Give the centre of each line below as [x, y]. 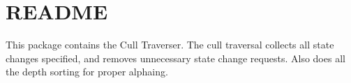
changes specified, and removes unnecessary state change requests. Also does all [175, 58]
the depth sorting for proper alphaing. [87, 72]
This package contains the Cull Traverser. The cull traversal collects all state [170, 45]
